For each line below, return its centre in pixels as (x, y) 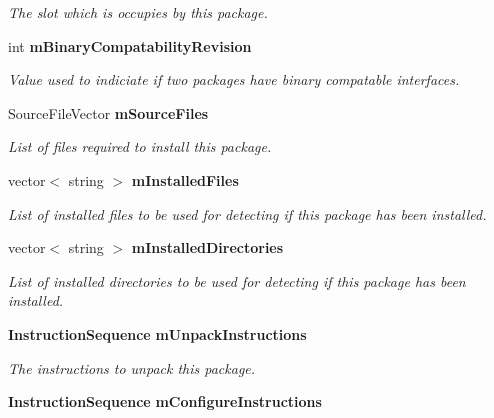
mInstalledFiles (185, 179)
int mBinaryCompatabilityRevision (130, 45)
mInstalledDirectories (207, 247)
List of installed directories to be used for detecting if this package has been (237, 280)
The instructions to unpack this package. (132, 367)
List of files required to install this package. (140, 146)
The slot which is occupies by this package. (138, 12)
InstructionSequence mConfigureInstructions (165, 401)
